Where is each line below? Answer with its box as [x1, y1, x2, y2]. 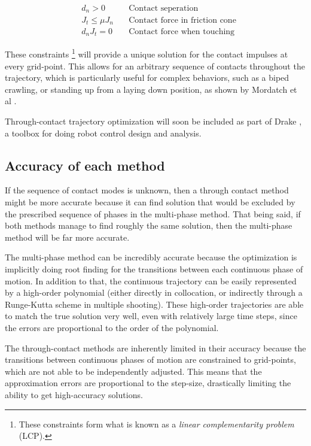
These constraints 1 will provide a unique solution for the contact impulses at [5, 46, 288, 60]
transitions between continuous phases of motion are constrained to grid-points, [5, 353, 296, 366]
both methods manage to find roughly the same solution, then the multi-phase [5, 219, 292, 232]
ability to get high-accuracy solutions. [5, 388, 143, 401]
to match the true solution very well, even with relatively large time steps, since [5, 310, 297, 322]
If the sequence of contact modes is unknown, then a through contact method [5, 184, 289, 196]
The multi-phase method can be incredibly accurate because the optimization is [5, 251, 297, 263]
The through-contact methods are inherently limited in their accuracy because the [5, 341, 306, 354]
